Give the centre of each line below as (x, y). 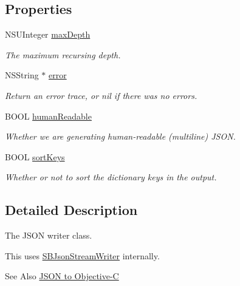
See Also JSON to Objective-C (62, 276)
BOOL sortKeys (35, 156)
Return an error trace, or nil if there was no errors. (101, 95)
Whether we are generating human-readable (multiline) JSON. (120, 136)
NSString (22, 75)
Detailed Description (71, 210)
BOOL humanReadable (48, 116)
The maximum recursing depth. (63, 54)
